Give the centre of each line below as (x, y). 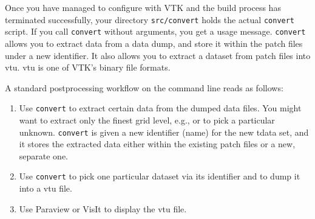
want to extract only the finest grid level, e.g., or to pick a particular (147, 120)
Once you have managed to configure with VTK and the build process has (143, 7)
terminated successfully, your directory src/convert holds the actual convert (150, 19)
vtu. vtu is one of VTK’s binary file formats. (88, 67)
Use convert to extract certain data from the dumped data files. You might (160, 108)
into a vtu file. (46, 188)
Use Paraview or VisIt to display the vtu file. (103, 208)
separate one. (44, 155)
